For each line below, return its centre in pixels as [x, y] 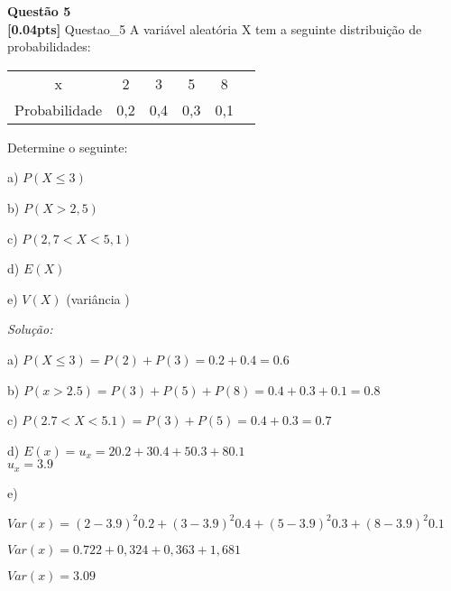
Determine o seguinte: [68, 147]
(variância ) [98, 298]
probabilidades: [49, 46]
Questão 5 [39, 11]
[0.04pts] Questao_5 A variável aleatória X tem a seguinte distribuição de [215, 28]
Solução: [30, 329]
